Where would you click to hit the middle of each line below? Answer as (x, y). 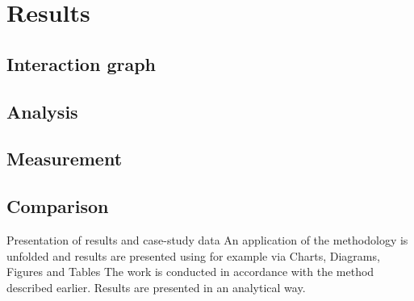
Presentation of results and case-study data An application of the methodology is (207, 239)
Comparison (58, 206)
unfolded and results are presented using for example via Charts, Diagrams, (193, 255)
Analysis (42, 111)
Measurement (65, 159)
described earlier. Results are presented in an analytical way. (156, 287)
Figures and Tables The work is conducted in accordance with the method (190, 272)
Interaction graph (82, 63)
